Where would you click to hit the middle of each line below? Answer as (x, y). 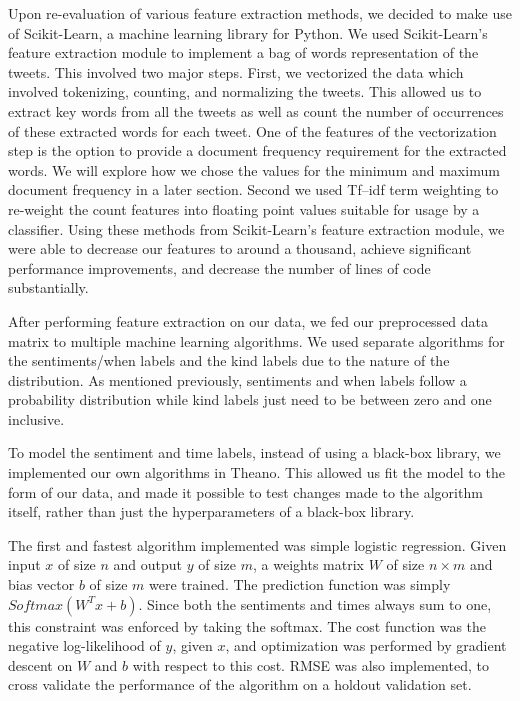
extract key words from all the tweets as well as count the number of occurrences (256, 110)
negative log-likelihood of (84, 645)
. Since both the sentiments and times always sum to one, (315, 603)
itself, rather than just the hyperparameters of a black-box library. (211, 511)
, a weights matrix (308, 564)
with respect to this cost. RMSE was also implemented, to (310, 664)
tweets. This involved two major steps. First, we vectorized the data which (236, 71)
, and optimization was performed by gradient (366, 645)
